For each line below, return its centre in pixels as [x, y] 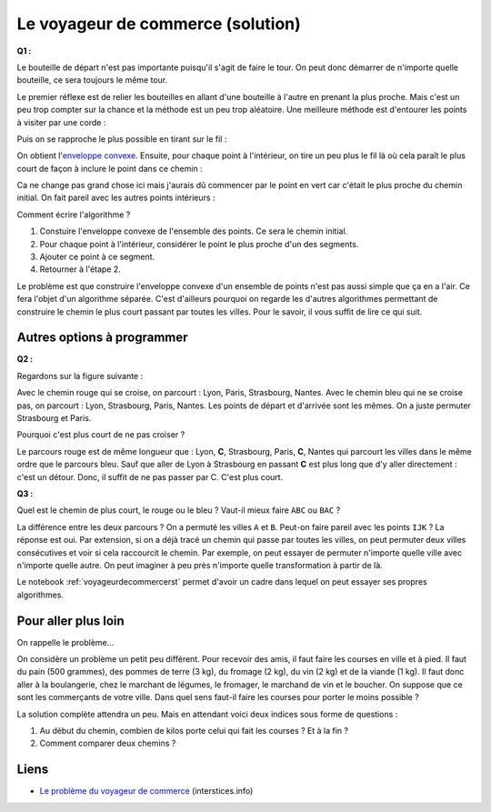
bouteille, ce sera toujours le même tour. [92, 80]
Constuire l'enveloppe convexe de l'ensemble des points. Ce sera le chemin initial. [194, 231]
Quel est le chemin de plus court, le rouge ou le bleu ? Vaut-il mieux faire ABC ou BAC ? [179, 510]
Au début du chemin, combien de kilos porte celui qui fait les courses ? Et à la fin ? [194, 730]
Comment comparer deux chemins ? [108, 743]
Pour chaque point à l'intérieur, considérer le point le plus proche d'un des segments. [199, 244]
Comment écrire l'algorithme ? [74, 215]
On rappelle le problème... [65, 642]
